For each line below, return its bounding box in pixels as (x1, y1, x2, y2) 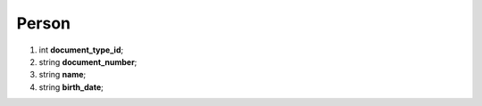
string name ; (38, 69, 87, 80)
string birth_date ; (38, 81, 104, 93)
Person (16, 13, 71, 33)
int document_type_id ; (38, 45, 124, 55)
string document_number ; (38, 56, 137, 67)
